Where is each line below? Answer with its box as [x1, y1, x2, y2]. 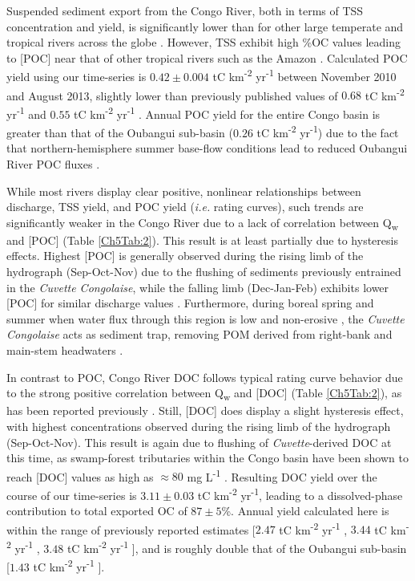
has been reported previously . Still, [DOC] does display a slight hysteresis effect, [6, 402, 404, 419]
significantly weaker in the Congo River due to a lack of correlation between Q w [6, 213, 399, 233]
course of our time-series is [6, 486, 137, 503]
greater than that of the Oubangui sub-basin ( [6, 124, 233, 140]
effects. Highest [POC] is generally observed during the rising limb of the [6, 247, 364, 264]
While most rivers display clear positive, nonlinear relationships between [6, 182, 361, 199]
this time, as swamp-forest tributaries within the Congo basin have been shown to [6, 449, 409, 466]
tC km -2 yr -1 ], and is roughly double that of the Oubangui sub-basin [66, 538, 407, 556]
